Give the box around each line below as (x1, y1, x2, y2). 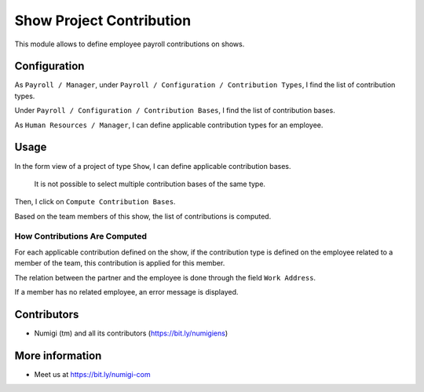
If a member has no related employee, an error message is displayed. (14, 288, 239, 297)
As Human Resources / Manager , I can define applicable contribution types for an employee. (14, 120, 323, 130)
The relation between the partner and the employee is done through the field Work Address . (14, 273, 316, 282)
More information (14, 349, 102, 362)
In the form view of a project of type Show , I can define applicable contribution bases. (14, 161, 291, 170)
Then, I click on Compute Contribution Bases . (14, 197, 176, 207)
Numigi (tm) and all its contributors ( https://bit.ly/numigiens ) (34, 328, 228, 338)
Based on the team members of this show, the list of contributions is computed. (14, 211, 272, 221)
